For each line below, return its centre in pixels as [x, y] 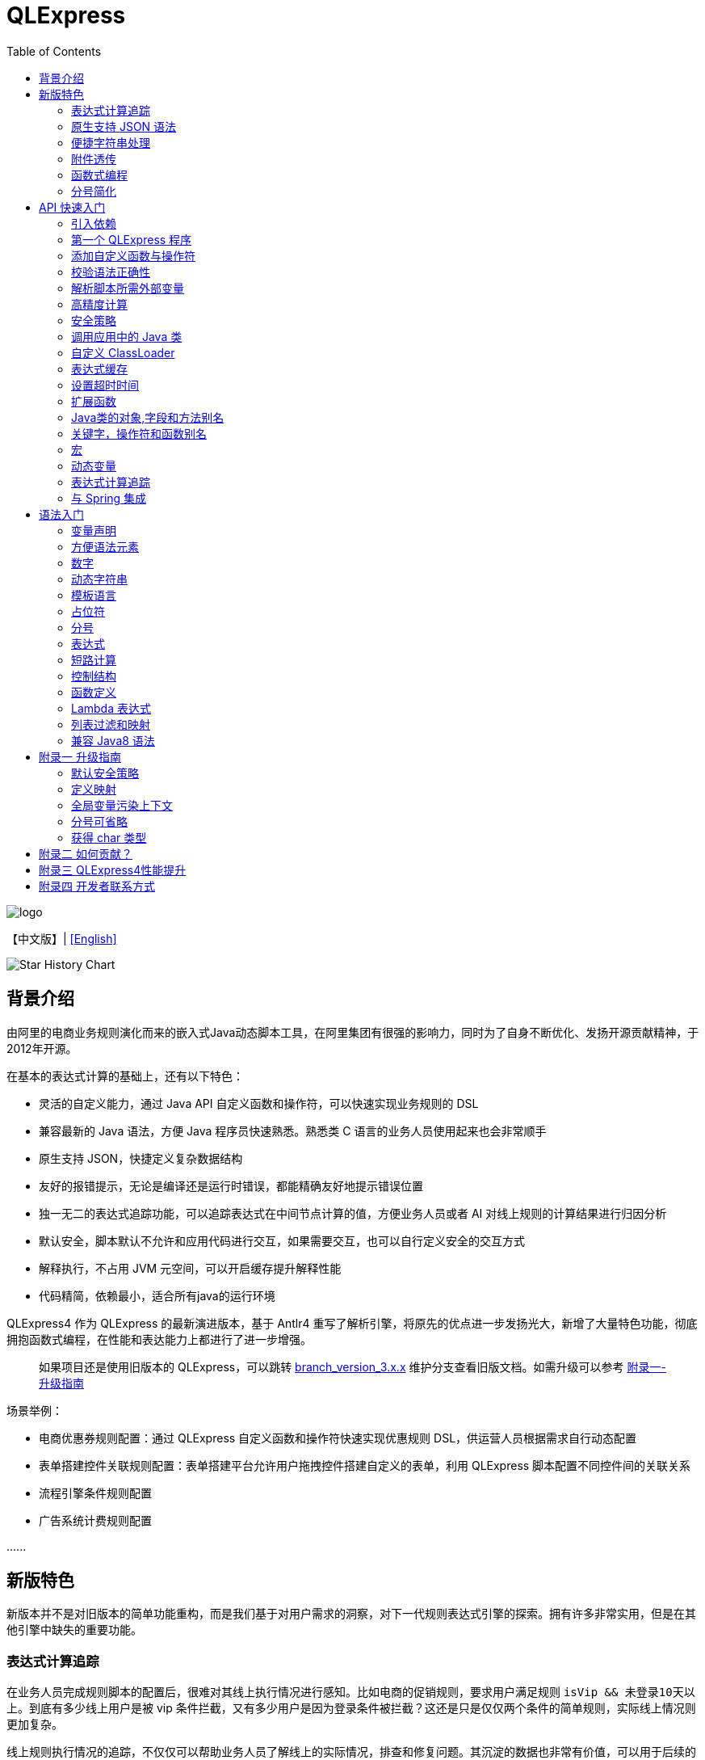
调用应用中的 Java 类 [127, 336]
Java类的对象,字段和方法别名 [148, 417]
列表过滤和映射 [111, 724]
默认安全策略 [105, 773]
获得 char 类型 [109, 837]
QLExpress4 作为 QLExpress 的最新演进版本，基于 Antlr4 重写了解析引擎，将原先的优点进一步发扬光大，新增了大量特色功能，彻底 [352, 1323]
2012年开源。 [42, 1048]
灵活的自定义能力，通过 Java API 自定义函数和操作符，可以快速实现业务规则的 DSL [259, 1103]
